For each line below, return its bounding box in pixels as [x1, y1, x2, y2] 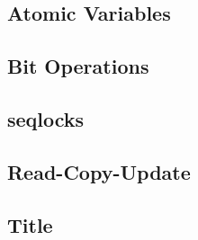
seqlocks [7, 104, 85, 132]
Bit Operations [7, 52, 149, 80]
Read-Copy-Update [7, 157, 191, 185]
